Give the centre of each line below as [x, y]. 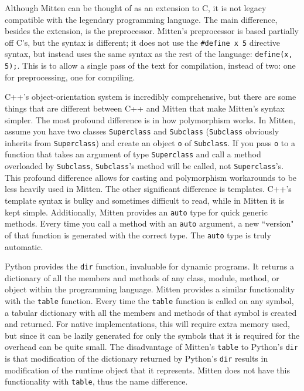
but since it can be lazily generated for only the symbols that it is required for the [152, 335]
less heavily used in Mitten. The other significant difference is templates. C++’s [148, 189]
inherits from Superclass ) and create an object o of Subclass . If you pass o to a [150, 142]
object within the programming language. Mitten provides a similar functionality [150, 289]
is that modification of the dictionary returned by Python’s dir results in [136, 358]
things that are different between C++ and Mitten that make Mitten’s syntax [145, 108]
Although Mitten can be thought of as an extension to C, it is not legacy [136, 8]
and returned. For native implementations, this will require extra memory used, [147, 324]
